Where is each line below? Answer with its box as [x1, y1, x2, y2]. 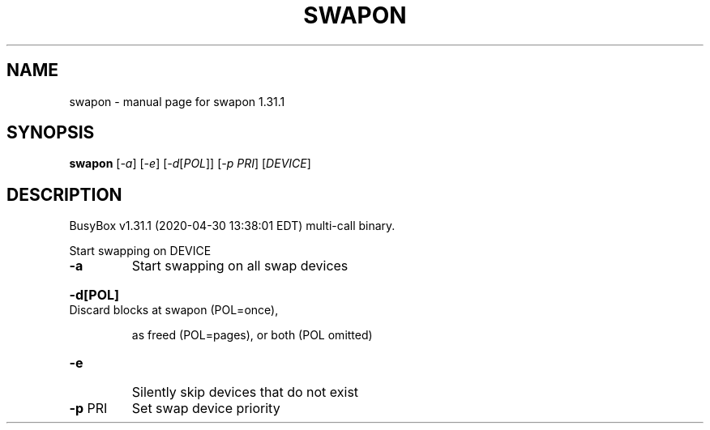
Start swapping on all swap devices [131, 258, 349, 275]
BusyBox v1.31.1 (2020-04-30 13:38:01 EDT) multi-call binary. [69, 219, 396, 233]
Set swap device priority [131, 400, 280, 417]
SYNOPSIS [6, 122, 95, 143]
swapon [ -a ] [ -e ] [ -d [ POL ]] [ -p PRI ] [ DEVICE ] [69, 156, 311, 171]
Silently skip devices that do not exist [131, 384, 359, 401]
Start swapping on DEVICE [69, 244, 212, 258]
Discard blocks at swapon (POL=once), [69, 303, 279, 317]
